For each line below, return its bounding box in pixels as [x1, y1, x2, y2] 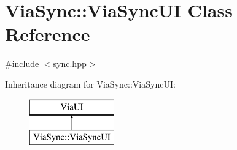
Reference [5, 21, 90, 47]
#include [5, 57, 39, 70]
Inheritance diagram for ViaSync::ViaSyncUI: [5, 77, 176, 90]
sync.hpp [53, 57, 87, 70]
